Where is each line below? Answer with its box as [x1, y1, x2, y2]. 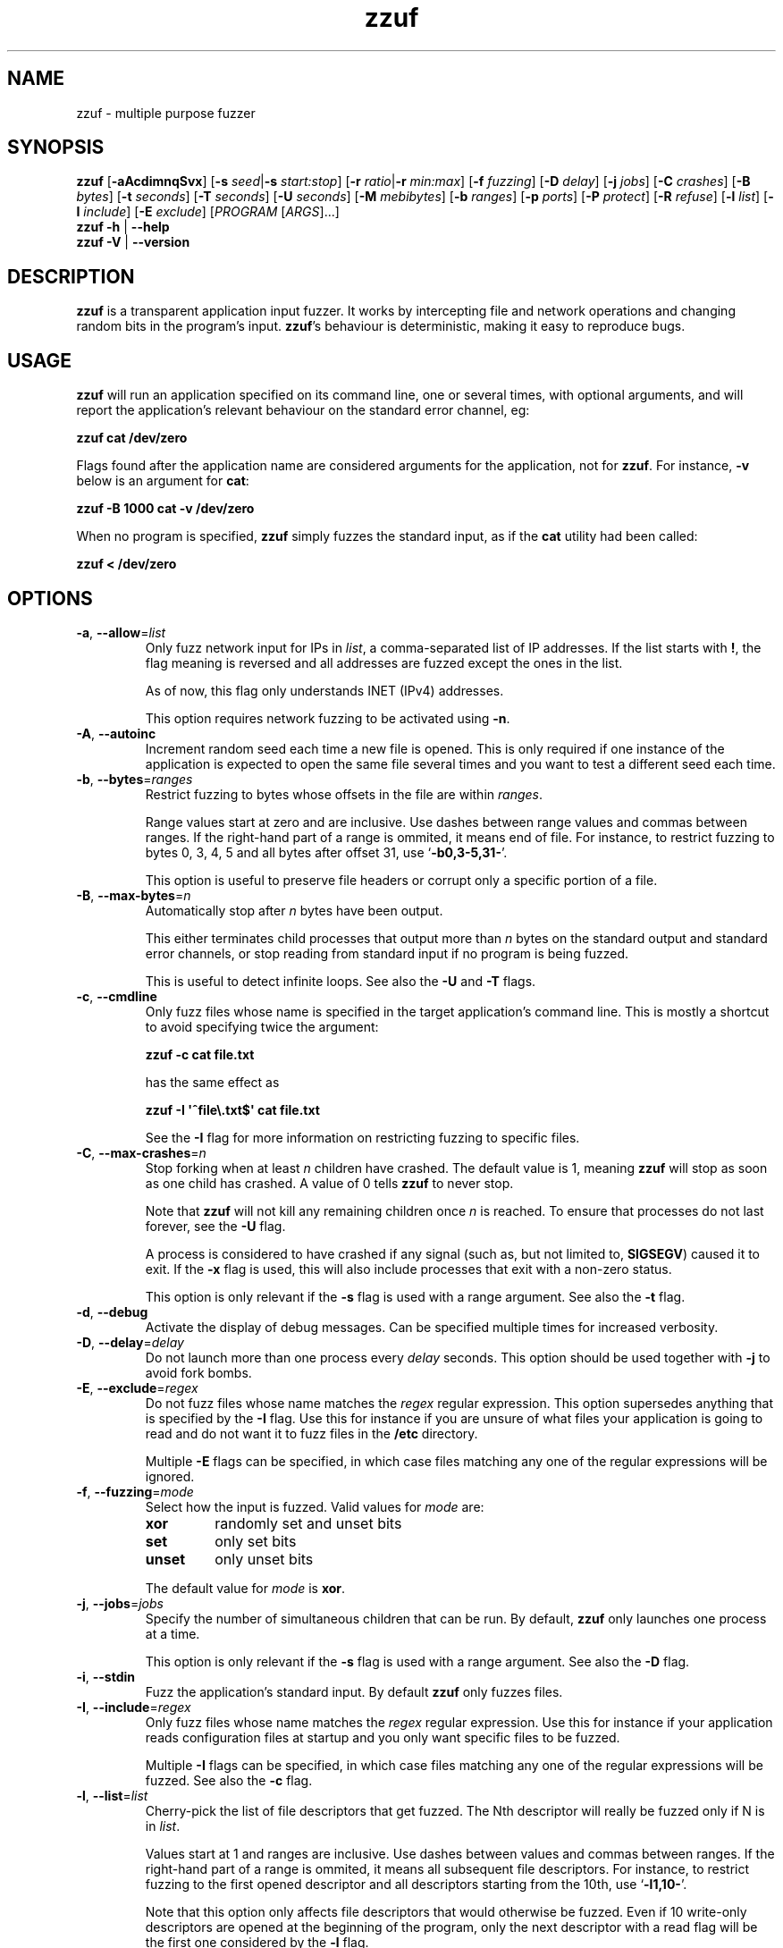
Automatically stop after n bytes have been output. [145, 902, 443, 918]
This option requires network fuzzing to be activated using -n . [145, 710, 510, 726]
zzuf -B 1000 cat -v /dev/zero [76, 501, 255, 517]
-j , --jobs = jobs [76, 1595, 164, 1611]
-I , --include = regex [76, 1699, 191, 1715]
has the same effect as [145, 1074, 280, 1090]
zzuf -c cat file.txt [145, 1046, 255, 1062]
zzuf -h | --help [76, 219, 170, 235]
